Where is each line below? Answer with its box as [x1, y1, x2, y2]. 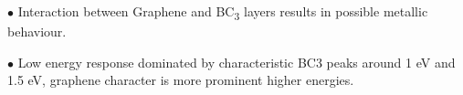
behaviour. [7, 22, 67, 41]
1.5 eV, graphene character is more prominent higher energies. [7, 70, 354, 90]
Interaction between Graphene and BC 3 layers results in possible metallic [17, 2, 428, 23]
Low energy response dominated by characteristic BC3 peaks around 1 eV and [17, 52, 456, 71]
